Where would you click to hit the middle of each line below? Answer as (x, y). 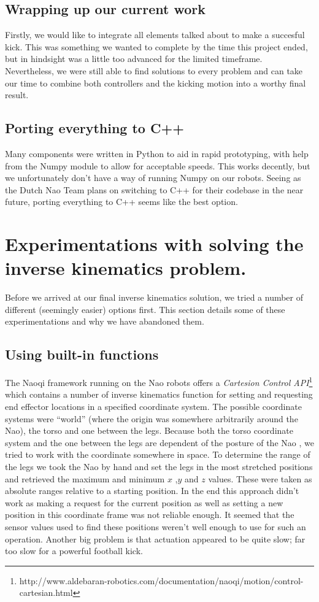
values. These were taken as (260, 478)
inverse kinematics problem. (126, 268)
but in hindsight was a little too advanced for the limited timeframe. (134, 59)
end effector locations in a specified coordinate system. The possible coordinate (153, 407)
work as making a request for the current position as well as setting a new (144, 502)
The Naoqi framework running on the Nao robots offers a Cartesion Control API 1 (159, 381)
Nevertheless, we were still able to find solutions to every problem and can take (154, 70)
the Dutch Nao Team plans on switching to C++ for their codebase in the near (154, 189)
